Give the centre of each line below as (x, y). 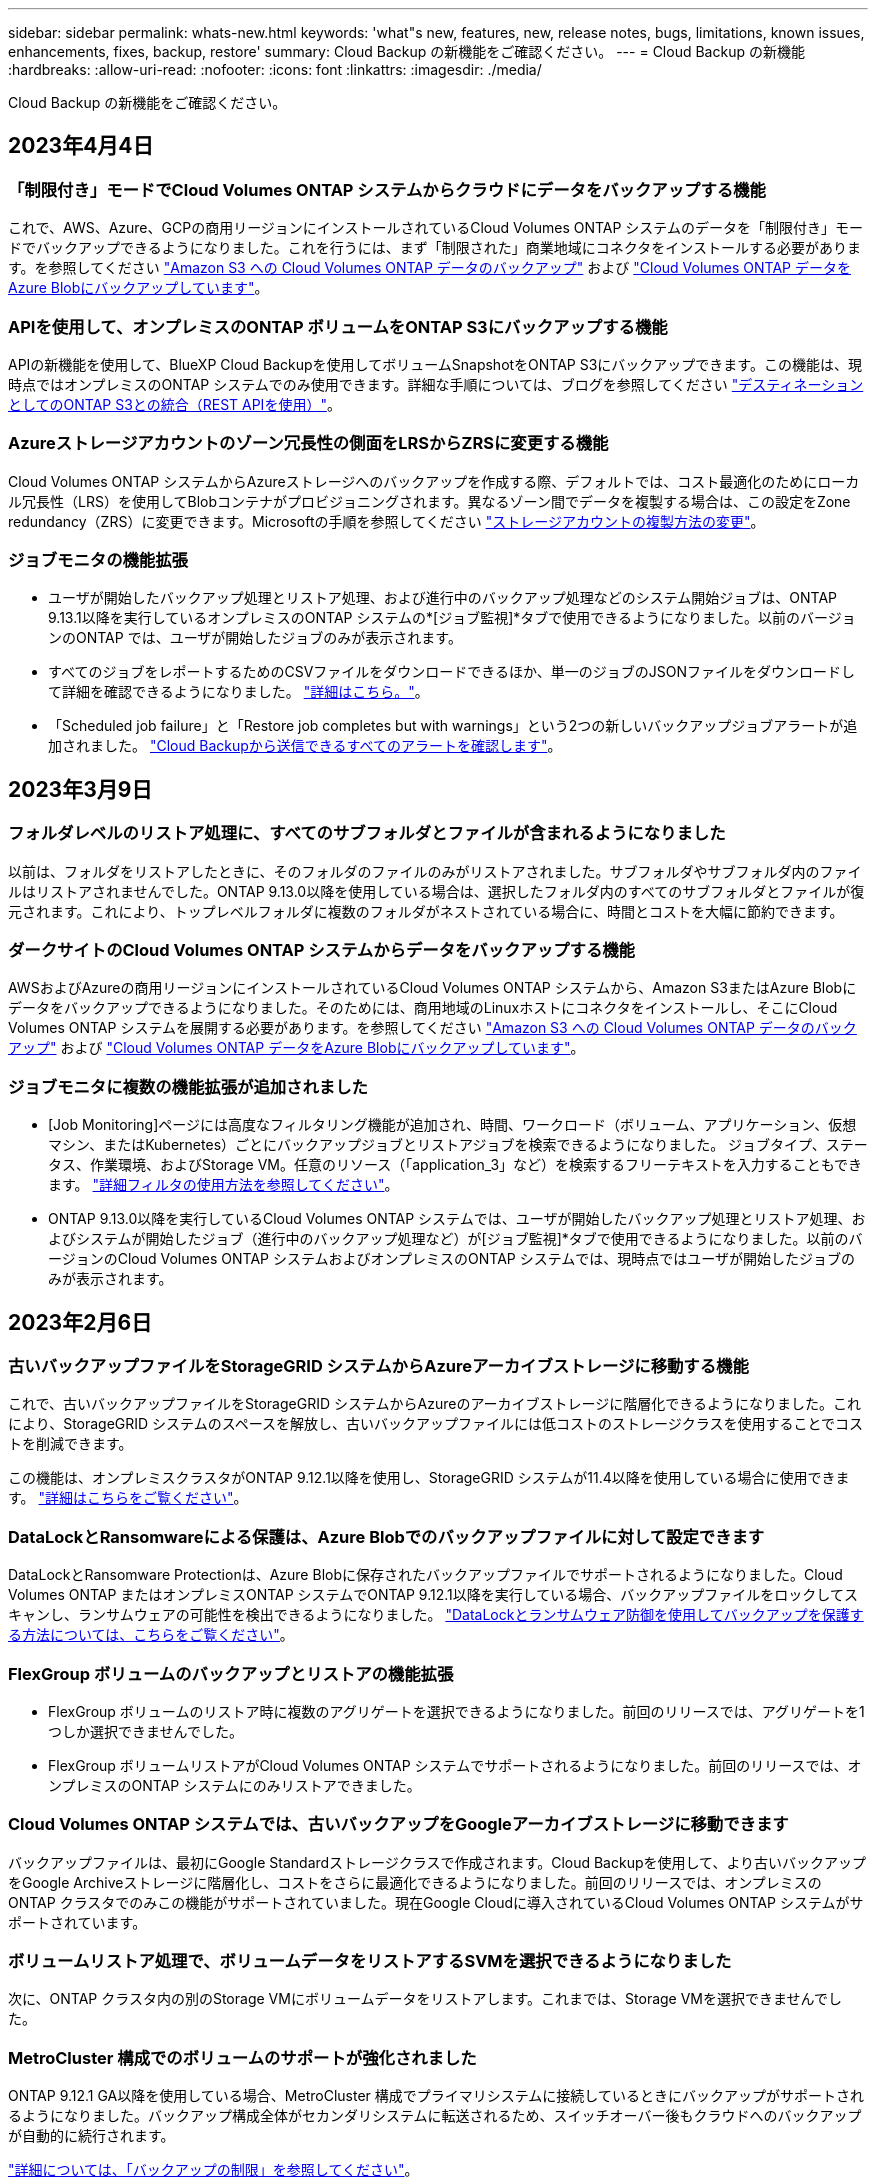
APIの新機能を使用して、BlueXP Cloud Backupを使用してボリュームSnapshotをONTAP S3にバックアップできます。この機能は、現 (435, 364)
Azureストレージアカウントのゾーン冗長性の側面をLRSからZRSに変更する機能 (308, 443)
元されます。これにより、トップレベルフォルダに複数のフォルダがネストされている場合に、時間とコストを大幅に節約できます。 (426, 911)
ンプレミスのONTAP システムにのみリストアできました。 (234, 1785)
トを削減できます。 (70, 1444)
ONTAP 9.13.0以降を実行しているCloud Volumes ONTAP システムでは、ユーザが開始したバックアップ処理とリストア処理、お (457, 1219)
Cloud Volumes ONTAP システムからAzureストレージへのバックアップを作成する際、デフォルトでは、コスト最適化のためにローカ (434, 481)
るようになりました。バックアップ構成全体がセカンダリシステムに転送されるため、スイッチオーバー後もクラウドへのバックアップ (435, 2116)
